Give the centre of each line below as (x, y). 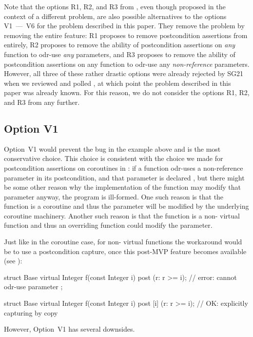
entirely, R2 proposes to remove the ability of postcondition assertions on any (120, 45)
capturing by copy (31, 312)
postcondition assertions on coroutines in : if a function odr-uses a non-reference (124, 168)
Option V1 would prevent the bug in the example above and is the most (112, 149)
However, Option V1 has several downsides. (69, 329)
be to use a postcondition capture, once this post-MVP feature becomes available (125, 251)
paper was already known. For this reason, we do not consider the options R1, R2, (127, 92)
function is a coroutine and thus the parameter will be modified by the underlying (126, 206)
